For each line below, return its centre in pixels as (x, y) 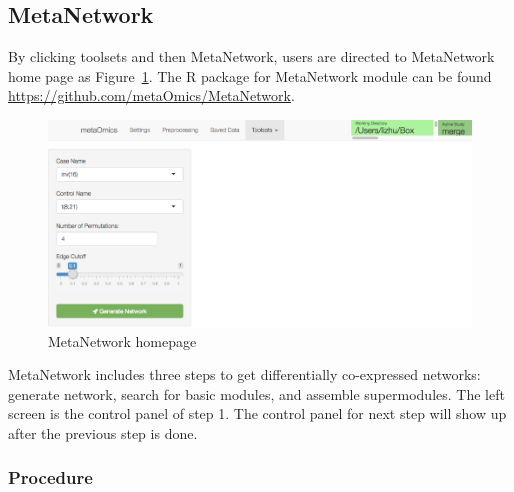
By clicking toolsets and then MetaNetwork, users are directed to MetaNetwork (251, 56)
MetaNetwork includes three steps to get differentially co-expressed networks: (244, 374)
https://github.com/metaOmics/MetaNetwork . (151, 95)
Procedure (50, 477)
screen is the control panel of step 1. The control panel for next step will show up (257, 413)
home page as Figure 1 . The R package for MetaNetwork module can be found (250, 75)
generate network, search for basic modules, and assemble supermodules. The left (256, 393)
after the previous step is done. (103, 432)
